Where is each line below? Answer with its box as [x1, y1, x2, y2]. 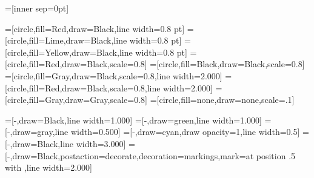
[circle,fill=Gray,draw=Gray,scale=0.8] [5, 93, 147, 106]
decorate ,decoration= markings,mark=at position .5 [105, 149, 296, 162]
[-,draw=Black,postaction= [5, 149, 105, 162]
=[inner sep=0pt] [5, 2, 69, 14]
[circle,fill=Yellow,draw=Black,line [5, 45, 133, 58]
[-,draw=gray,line [5, 125, 68, 138]
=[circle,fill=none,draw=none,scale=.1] [150, 93, 295, 106]
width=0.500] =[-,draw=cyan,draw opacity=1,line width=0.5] [70, 125, 300, 138]
